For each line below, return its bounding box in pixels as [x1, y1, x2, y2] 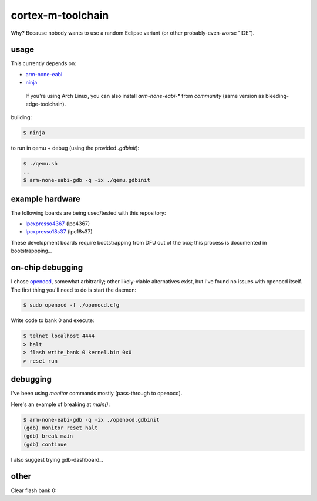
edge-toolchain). [25, 100, 66, 108]
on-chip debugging [11, 263, 83, 273]
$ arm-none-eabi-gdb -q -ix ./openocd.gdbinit [23, 417, 160, 423]
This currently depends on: [11, 60, 76, 67]
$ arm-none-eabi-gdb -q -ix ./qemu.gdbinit [23, 177, 151, 184]
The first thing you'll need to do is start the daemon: [11, 286, 137, 293]
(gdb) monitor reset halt [23, 424, 98, 431]
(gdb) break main [23, 433, 73, 439]
